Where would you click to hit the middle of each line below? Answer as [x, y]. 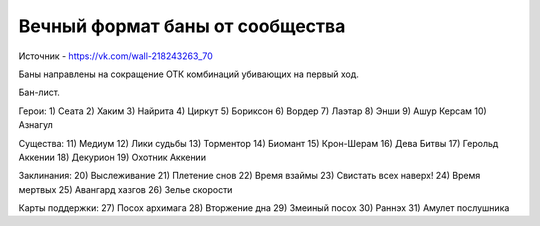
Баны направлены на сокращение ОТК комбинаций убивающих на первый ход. [189, 74]
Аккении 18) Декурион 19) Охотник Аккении [112, 157]
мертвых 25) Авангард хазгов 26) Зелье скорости [125, 189]
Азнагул [36, 125]
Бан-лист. [39, 92]
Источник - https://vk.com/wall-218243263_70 [116, 56]
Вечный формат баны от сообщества [182, 26]
